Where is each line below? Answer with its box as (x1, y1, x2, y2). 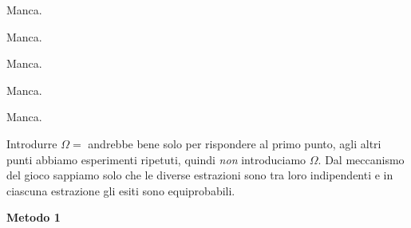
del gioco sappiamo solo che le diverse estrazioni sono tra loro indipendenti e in (6, 167, 393, 183)
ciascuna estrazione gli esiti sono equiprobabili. (6, 182, 235, 199)
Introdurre (6, 135, 57, 151)
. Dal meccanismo (318, 151, 405, 167)
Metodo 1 (6, 209, 61, 226)
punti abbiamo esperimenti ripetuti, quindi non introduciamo (6, 151, 306, 167)
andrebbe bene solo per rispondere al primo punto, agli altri (88, 135, 381, 151)
